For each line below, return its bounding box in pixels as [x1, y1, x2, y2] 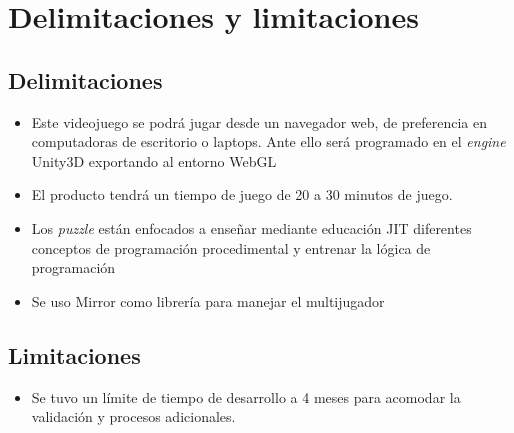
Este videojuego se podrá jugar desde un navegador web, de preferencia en [31, 111, 488, 132]
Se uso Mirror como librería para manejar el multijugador [31, 290, 385, 311]
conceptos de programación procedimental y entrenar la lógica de [31, 237, 431, 258]
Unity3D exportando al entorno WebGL [31, 150, 277, 171]
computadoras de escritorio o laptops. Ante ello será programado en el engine [31, 131, 506, 152]
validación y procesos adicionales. [31, 406, 236, 427]
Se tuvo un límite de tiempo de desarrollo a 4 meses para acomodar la [31, 386, 461, 407]
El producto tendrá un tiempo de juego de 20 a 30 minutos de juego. [31, 184, 453, 205]
